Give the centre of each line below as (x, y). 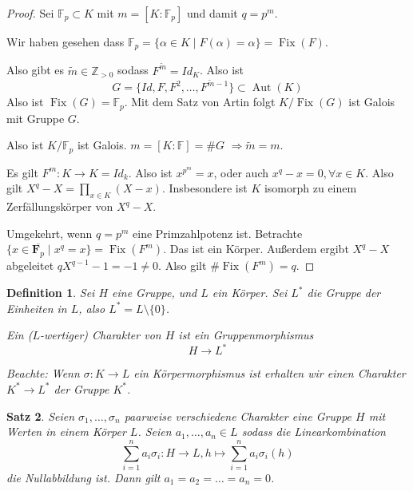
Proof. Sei (30, 13)
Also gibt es (36, 70)
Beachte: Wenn (43, 373)
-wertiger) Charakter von (100, 335)
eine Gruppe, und (155, 293)
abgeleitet (30, 265)
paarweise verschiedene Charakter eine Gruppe (238, 416)
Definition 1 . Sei (51, 293)
